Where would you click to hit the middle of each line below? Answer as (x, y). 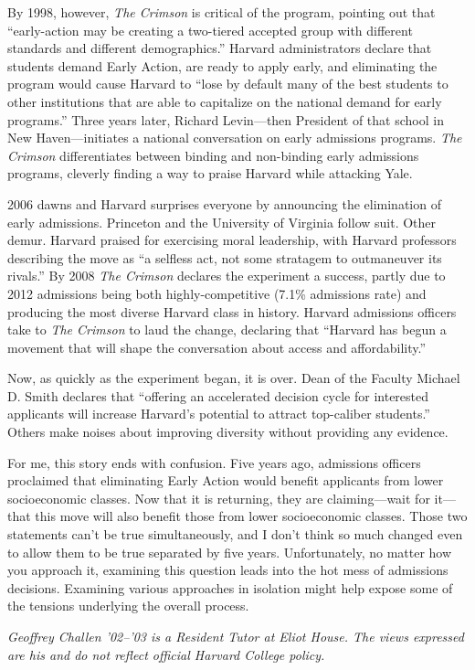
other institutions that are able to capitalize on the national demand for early (225, 101)
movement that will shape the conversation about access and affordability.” (217, 347)
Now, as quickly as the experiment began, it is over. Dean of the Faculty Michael (234, 378)
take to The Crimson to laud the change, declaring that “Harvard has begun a (227, 330)
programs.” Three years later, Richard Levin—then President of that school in (226, 119)
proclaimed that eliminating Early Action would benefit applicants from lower (226, 480)
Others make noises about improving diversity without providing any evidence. (228, 432)
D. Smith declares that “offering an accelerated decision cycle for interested (218, 395)
